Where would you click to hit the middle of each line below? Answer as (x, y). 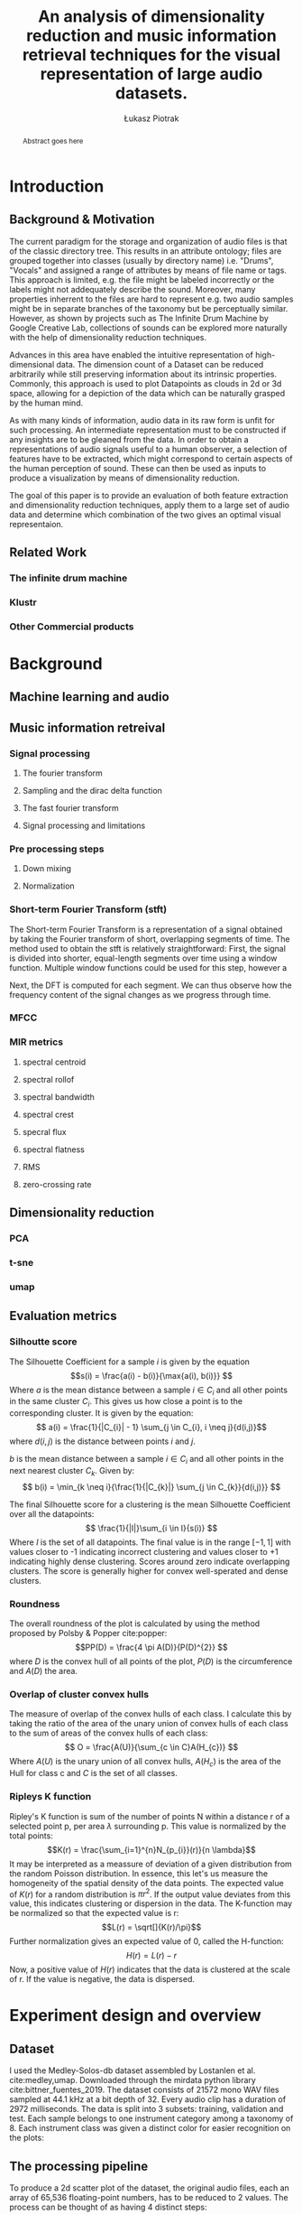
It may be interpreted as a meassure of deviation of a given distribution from (151, 1864)
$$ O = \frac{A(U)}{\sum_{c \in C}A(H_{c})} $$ (151, 1747)
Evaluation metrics (63, 1316)
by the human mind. (46, 403)
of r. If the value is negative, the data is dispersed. (102, 1979)
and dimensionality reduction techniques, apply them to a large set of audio (150, 505)
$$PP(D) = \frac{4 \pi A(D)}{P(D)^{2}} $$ (151, 1647)
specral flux (44, 1131)
